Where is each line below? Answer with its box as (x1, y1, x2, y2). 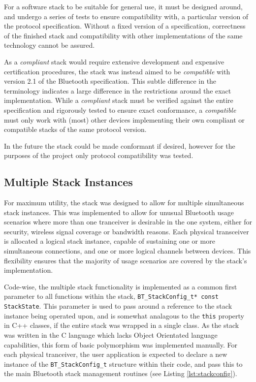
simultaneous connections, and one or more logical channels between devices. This (4, 246, 251, 256)
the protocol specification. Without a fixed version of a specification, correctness (4, 21, 246, 31)
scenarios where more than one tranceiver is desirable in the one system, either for (4, 217, 252, 227)
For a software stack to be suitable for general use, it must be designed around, (4, 1, 243, 11)
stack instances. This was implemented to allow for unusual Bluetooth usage (4, 207, 234, 217)
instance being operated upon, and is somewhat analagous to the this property (4, 310, 244, 320)
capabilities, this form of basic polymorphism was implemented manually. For (4, 339, 237, 350)
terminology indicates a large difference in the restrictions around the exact (4, 85, 231, 95)
